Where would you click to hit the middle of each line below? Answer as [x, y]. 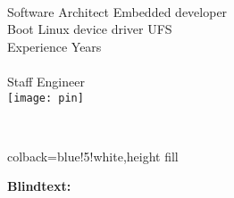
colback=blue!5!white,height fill [93, 156]
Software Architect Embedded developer [117, 11]
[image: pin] [46, 98]
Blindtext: [39, 186]
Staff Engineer [46, 81]
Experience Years [54, 46]
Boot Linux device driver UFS [90, 29]
